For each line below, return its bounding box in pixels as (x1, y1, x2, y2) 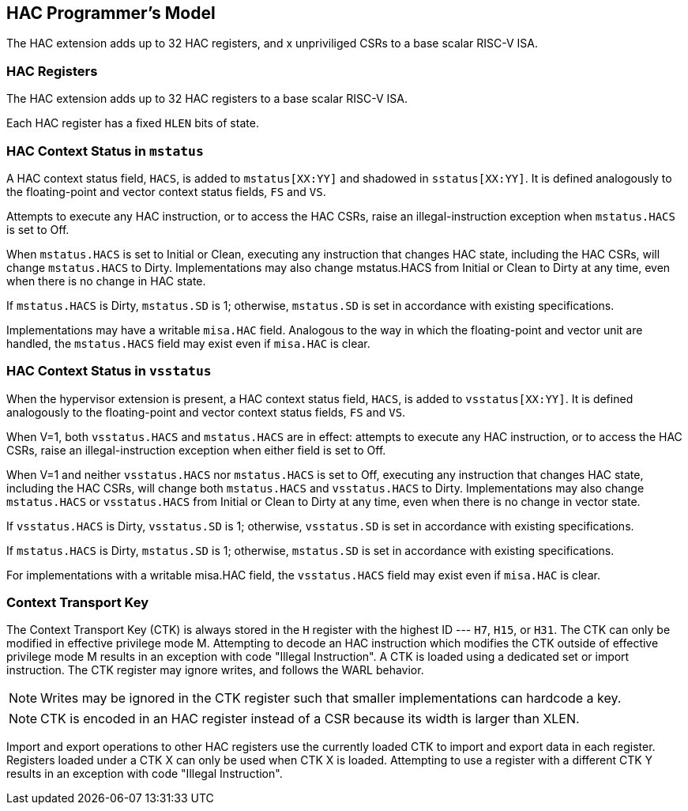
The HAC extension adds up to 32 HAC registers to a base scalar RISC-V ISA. (6, 92, 408, 106)
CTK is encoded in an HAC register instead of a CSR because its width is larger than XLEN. (40, 711, 580, 727)
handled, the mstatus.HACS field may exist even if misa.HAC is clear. (6, 336, 370, 350)
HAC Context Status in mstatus (6, 142, 204, 159)
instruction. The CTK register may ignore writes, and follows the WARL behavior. (6, 663, 424, 677)
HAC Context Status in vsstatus (6, 363, 212, 379)
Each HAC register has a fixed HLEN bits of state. (6, 116, 259, 130)
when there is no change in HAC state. (6, 273, 206, 288)
